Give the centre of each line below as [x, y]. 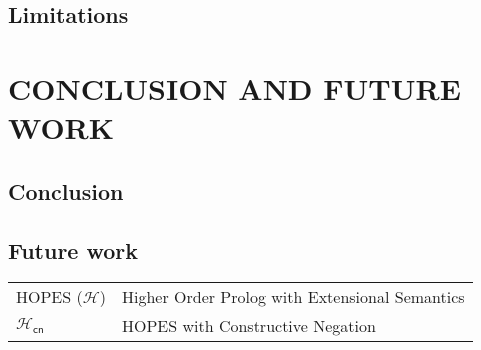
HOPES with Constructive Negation [248, 326]
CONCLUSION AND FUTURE [234, 87]
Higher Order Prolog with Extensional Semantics [293, 297]
